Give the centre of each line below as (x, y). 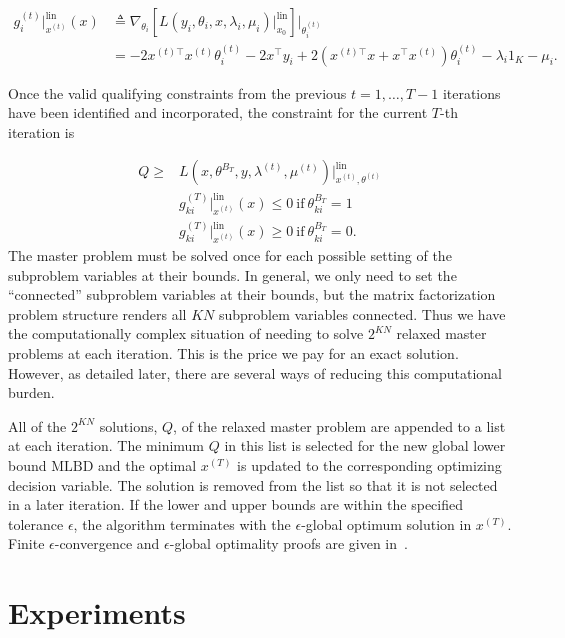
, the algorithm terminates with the (182, 523)
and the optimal (147, 465)
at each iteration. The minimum (106, 445)
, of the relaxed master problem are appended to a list (339, 425)
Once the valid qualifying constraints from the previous (177, 92)
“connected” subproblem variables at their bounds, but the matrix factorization (252, 294)
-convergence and (107, 543)
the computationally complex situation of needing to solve (186, 333)
